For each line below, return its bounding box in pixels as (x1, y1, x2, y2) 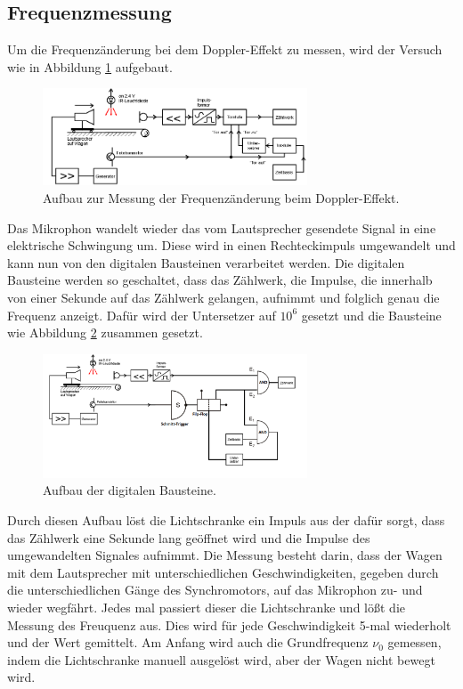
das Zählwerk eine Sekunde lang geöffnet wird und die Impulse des (7, 528, 370, 547)
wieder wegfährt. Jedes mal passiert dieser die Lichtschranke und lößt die (7, 598, 405, 617)
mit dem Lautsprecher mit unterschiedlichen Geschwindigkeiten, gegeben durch (7, 563, 439, 581)
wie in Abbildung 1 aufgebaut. (7, 57, 173, 76)
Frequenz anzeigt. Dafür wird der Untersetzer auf (7, 305, 276, 324)
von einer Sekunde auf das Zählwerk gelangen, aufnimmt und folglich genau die (7, 288, 440, 306)
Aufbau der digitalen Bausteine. (43, 481, 216, 499)
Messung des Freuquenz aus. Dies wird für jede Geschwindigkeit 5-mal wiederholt (7, 615, 451, 634)
